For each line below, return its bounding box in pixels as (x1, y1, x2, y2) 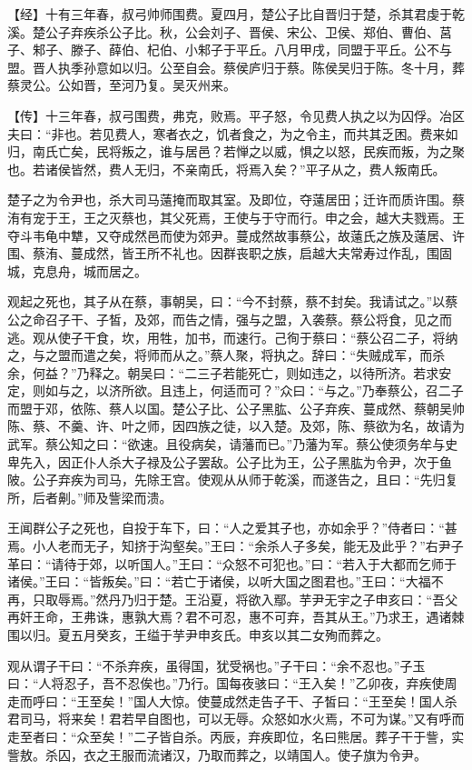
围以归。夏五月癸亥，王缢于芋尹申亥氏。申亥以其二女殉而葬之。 (7, 625, 388, 644)
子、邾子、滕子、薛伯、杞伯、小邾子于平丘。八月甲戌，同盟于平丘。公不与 (7, 40, 452, 59)
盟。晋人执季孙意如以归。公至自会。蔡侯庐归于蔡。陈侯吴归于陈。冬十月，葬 (7, 57, 465, 76)
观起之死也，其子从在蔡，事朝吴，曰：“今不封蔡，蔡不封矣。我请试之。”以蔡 (7, 292, 458, 311)
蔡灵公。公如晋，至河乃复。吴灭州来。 (7, 75, 236, 95)
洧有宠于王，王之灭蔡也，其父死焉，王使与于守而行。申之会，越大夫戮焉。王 (7, 207, 465, 226)
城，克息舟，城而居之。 (7, 261, 147, 280)
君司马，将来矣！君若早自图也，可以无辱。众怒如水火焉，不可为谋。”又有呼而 (7, 709, 465, 728)
